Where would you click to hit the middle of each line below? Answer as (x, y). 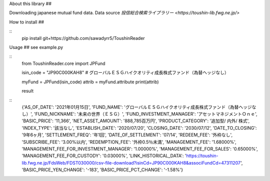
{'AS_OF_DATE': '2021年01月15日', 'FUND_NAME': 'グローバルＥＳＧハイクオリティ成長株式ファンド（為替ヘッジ (137, 107)
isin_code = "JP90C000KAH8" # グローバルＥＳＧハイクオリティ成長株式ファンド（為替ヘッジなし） (125, 73)
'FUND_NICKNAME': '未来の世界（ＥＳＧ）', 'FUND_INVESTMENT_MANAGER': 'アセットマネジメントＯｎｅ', (146, 114)
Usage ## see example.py (36, 47)
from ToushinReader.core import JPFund (63, 63)
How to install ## (27, 22)
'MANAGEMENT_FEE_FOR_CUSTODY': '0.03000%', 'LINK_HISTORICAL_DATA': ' (104, 156)
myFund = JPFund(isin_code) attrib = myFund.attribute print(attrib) (90, 82)
